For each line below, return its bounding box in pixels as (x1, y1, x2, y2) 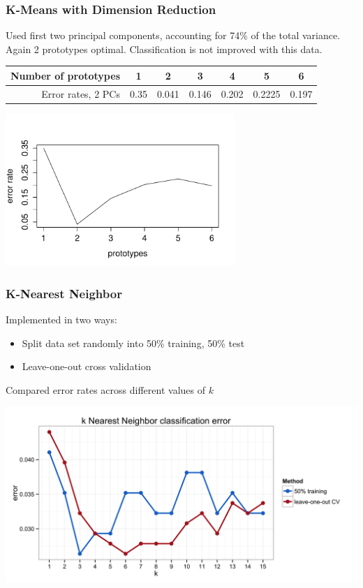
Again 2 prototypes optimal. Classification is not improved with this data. (6, 41, 323, 56)
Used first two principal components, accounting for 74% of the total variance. (6, 28, 341, 43)
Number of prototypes (10, 68, 120, 82)
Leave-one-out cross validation (22, 359, 151, 374)
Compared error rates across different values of (6, 382, 205, 397)
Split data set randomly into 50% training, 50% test (22, 335, 245, 350)
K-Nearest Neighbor (6, 284, 122, 302)
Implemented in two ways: (6, 312, 117, 327)
